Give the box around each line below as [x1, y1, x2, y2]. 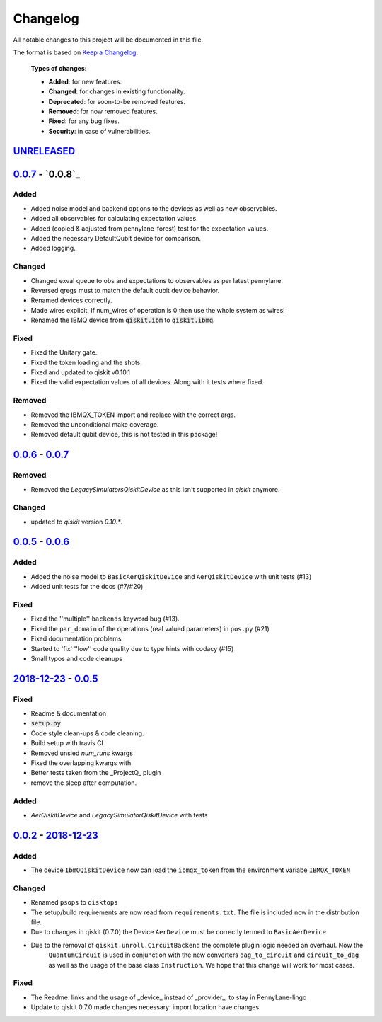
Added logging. [30, 244, 76, 253]
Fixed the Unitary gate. [30, 348, 98, 357]
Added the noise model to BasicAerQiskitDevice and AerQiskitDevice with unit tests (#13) [30, 572, 312, 580]
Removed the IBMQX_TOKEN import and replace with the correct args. [30, 410, 236, 419]
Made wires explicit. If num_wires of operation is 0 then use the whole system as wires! [30, 306, 286, 314]
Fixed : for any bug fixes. [48, 117, 120, 125]
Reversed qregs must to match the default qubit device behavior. [30, 286, 220, 294]
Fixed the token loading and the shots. [30, 358, 143, 367]
